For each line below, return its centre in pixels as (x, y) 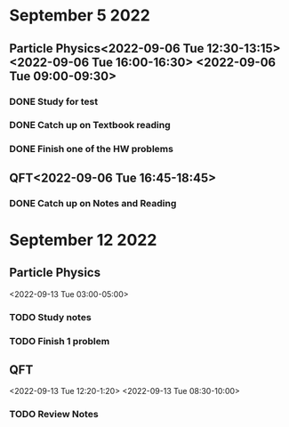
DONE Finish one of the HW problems (91, 149)
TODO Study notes (50, 317)
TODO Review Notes (54, 415)
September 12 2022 (83, 240)
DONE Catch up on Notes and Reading (93, 203)
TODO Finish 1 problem (60, 341)
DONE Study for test (54, 101)
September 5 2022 (80, 16)
